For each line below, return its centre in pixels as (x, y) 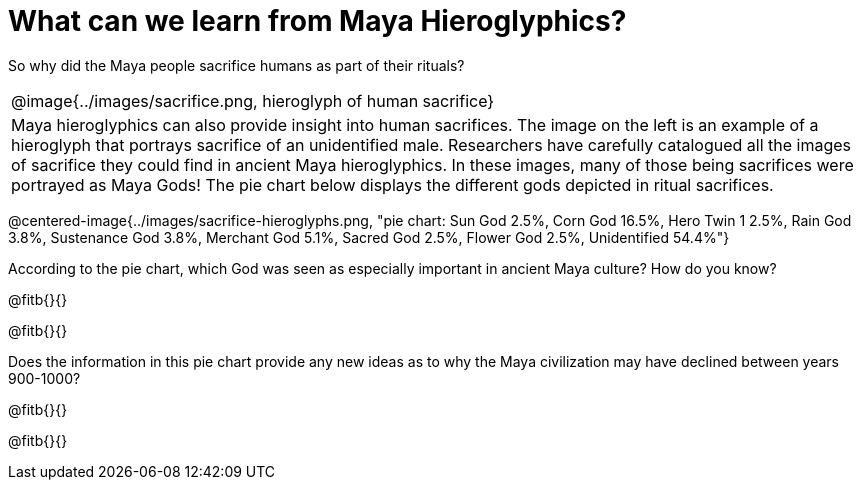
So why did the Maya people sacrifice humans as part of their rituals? (236, 65)
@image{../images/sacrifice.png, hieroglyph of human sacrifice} (253, 100)
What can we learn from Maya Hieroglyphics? (317, 21)
